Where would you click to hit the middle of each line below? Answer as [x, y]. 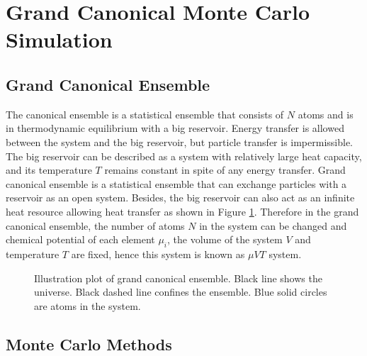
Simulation [59, 39]
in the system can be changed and [273, 225]
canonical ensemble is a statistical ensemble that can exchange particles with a [176, 183]
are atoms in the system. [87, 305]
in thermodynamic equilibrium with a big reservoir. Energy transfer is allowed [175, 128]
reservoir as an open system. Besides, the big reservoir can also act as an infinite [180, 198]
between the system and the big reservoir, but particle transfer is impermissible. [180, 141]
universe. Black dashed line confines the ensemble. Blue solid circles [181, 292]
